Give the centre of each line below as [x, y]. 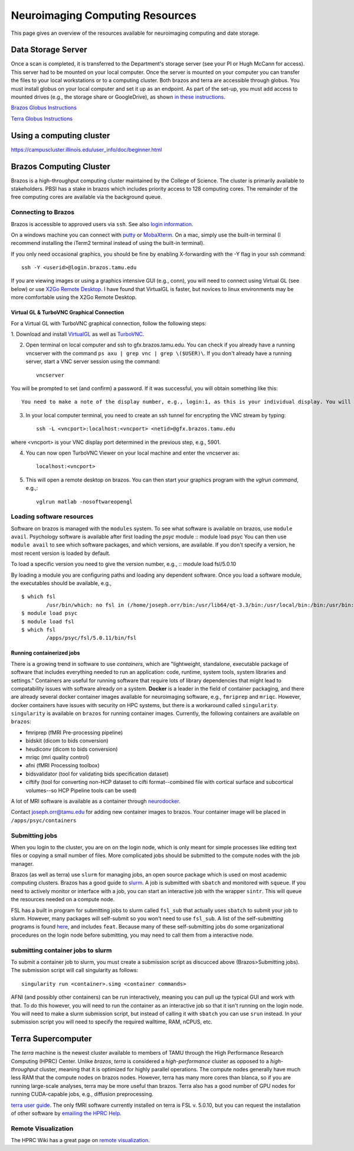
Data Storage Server [49, 50]
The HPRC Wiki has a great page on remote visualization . [80, 1140]
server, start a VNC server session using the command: [93, 362]
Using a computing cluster [60, 135]
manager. [22, 864]
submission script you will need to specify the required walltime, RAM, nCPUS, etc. [112, 1022]
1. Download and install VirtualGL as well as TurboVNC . [78, 334]
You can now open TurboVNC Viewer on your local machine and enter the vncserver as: [132, 453]
